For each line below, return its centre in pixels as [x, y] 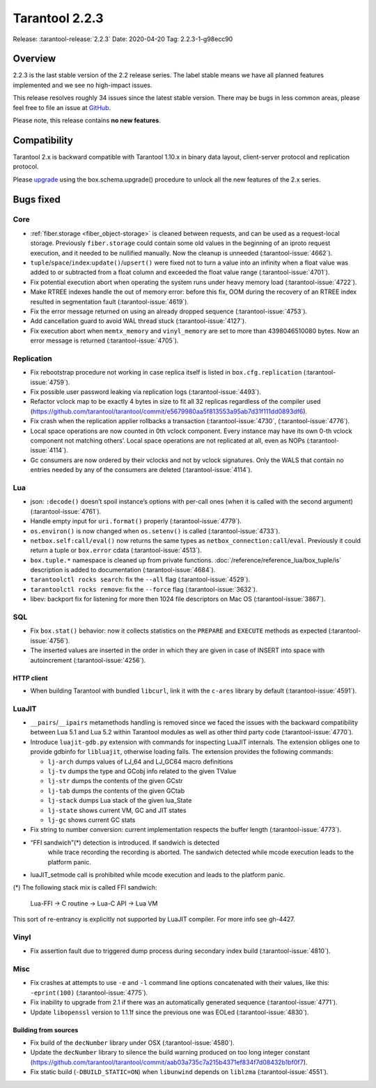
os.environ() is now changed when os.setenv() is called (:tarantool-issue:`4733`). [155, 531]
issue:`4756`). [50, 640]
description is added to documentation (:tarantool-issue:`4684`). [123, 570]
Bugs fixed [37, 199]
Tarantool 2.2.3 [58, 18]
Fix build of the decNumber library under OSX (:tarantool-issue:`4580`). [132, 1042]
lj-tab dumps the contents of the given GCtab [116, 791]
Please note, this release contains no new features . [87, 120]
